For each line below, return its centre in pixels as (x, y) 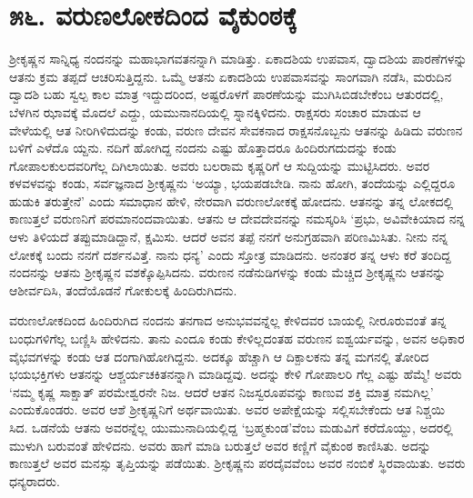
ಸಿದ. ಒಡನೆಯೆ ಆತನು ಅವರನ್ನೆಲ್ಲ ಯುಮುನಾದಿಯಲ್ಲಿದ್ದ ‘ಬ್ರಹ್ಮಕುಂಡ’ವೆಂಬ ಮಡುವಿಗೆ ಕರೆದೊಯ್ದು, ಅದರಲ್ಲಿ (231, 427)
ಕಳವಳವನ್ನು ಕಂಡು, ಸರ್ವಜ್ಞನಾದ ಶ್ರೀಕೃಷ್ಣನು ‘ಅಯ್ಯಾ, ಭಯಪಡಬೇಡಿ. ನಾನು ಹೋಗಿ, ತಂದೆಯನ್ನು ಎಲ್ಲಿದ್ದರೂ (232, 183)
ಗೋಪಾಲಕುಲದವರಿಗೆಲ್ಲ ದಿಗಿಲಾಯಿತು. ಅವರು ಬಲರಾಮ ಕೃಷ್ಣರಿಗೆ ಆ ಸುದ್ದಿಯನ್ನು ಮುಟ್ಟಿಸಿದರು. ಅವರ (220, 165)
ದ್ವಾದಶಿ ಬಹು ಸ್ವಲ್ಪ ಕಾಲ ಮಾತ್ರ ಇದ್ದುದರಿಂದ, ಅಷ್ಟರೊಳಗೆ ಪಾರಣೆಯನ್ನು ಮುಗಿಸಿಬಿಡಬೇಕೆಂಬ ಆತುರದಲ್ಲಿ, (226, 94)
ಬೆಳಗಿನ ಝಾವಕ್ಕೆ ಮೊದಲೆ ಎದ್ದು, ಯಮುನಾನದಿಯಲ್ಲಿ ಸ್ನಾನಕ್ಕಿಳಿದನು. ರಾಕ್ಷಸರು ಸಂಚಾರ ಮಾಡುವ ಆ (215, 111)
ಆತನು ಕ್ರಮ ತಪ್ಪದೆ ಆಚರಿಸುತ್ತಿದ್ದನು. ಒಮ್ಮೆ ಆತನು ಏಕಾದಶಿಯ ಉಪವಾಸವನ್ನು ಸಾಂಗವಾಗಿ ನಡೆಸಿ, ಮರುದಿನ (231, 76)
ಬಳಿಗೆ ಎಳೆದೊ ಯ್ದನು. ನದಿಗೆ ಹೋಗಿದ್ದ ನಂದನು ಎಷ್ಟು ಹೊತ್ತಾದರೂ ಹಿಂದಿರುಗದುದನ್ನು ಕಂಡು (203, 148)
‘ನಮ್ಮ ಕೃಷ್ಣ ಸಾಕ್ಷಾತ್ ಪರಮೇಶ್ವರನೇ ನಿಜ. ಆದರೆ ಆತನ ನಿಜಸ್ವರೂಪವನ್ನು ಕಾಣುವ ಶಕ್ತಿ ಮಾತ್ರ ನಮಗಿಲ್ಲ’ (221, 391)
